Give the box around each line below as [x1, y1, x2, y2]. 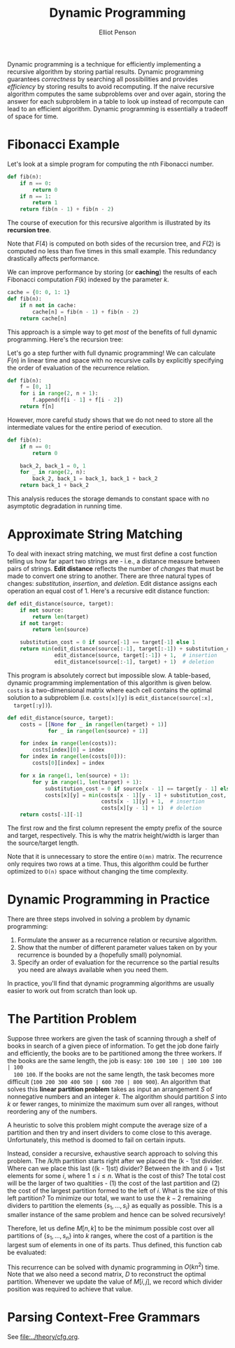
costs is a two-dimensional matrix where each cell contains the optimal [7, 686, 212, 694]
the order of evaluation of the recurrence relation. [7, 363, 150, 372]
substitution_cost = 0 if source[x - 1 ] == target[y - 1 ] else [44, 785, 233, 792]
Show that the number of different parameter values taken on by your [17, 943, 218, 951]
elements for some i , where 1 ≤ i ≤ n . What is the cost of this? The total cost [7, 1171, 226, 1180]
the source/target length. [7, 838, 79, 848]
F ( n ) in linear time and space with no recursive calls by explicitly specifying [7, 356, 224, 365]
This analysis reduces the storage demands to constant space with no [7, 495, 210, 503]
